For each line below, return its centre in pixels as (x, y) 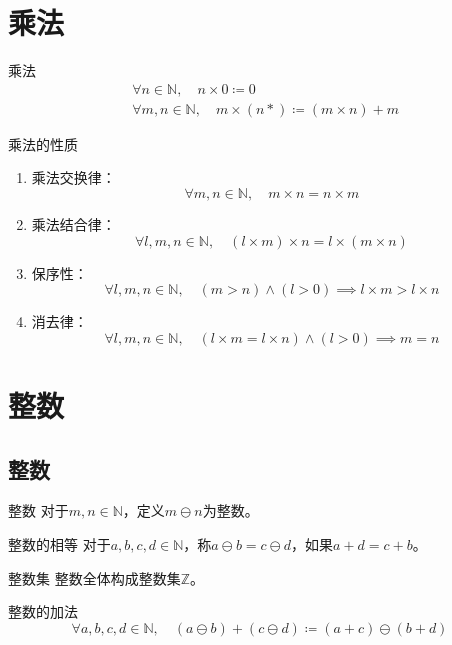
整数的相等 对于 (59, 543)
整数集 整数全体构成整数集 (94, 577)
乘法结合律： (73, 223)
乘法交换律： (73, 177)
